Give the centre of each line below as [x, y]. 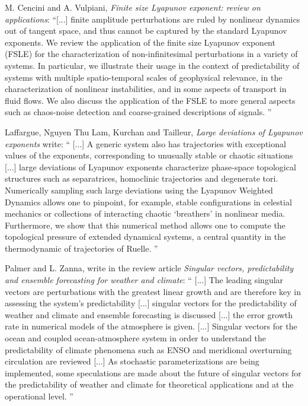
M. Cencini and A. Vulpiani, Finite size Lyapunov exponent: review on [133, 7]
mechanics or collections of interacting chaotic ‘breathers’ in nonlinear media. [145, 213]
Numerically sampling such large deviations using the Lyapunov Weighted [139, 190]
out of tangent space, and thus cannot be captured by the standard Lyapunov [146, 31]
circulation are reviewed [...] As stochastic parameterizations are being [132, 361]
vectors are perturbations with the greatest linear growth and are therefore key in [153, 291]
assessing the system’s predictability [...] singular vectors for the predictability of [151, 303]
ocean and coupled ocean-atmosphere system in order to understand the [136, 338]
